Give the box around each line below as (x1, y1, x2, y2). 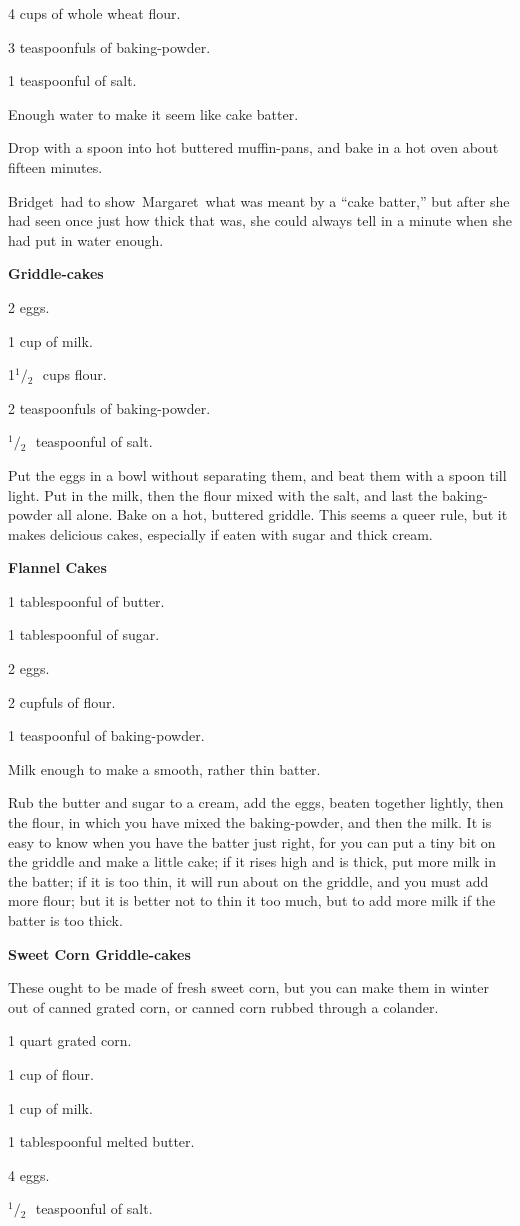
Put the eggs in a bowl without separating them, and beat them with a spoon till (8, 464, 507, 485)
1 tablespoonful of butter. (8, 590, 165, 611)
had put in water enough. (8, 229, 164, 250)
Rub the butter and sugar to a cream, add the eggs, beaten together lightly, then (8, 792, 504, 813)
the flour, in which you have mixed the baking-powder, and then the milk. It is (8, 812, 492, 833)
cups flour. (42, 364, 107, 385)
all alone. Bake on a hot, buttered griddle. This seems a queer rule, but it (57, 504, 508, 525)
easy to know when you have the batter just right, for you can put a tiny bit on (8, 831, 496, 852)
